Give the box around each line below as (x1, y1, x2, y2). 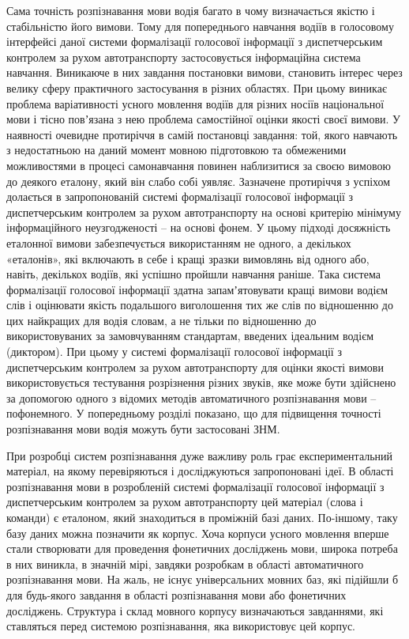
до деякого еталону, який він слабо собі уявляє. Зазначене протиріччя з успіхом (6, 172, 391, 189)
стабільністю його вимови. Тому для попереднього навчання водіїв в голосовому (6, 17, 394, 34)
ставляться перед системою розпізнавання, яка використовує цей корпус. (6, 618, 355, 634)
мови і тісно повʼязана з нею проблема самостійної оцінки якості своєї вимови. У (6, 111, 400, 127)
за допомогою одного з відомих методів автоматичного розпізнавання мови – (6, 389, 377, 406)
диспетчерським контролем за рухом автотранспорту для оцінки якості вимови (6, 358, 384, 375)
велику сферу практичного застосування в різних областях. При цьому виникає (6, 79, 387, 96)
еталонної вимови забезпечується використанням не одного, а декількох (6, 234, 351, 251)
